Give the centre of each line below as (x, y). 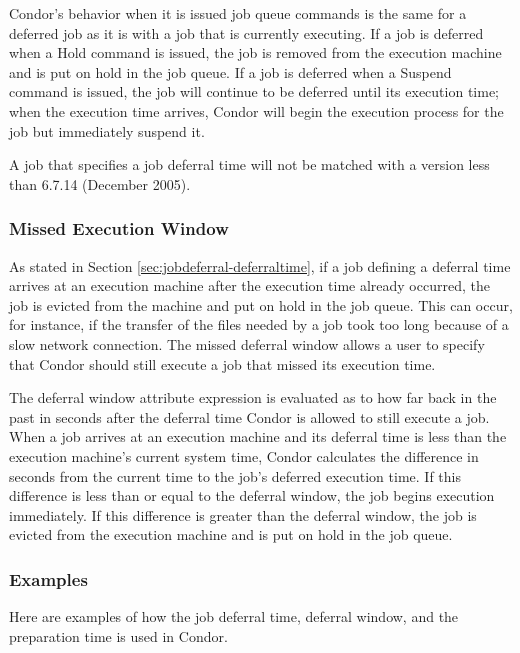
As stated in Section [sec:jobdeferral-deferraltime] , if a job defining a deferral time (260, 265)
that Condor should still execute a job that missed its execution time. (222, 363)
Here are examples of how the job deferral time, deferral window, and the (234, 616)
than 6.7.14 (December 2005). (100, 183)
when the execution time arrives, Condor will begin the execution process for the (256, 110)
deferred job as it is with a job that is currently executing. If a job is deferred (246, 32)
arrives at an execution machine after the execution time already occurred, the (249, 285)
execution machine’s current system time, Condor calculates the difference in (244, 455)
